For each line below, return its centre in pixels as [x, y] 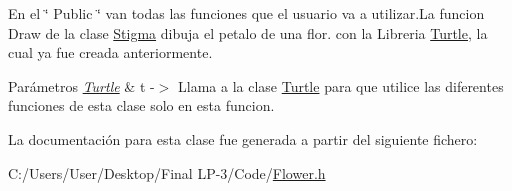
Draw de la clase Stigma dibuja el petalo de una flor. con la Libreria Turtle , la [248, 32]
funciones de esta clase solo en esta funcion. [141, 105]
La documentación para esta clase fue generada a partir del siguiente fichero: [243, 138]
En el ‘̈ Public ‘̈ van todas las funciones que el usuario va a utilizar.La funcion [246, 13]
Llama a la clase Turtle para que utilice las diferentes [341, 85]
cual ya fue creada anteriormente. [110, 52]
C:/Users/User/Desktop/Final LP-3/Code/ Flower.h [167, 172]
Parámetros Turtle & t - [81, 85]
